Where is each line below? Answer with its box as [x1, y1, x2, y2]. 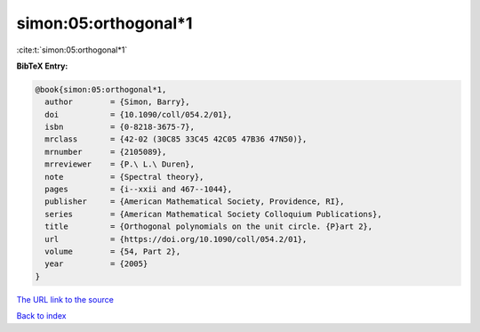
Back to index [16, 311, 67, 321]
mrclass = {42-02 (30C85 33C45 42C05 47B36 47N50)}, [44, 134, 308, 144]
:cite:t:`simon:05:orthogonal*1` [16, 45, 128, 55]
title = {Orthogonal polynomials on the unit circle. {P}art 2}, [44, 222, 373, 231]
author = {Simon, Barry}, [44, 97, 190, 107]
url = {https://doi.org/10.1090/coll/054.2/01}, [44, 234, 308, 244]
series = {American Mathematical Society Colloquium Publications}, [44, 209, 382, 219]
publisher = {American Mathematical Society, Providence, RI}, [44, 197, 345, 206]
